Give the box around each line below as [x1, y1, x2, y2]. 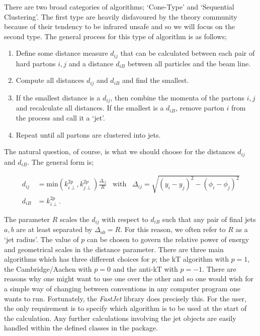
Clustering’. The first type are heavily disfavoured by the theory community [4, 11, 237, 22]
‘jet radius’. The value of [4, 234, 79, 245]
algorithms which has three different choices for [4, 254, 150, 264]
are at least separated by [16, 224, 93, 235]
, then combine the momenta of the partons [110, 92, 244, 102]
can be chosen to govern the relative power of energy [87, 234, 249, 245]
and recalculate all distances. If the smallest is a [16, 102, 164, 113]
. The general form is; [27, 156, 94, 167]
